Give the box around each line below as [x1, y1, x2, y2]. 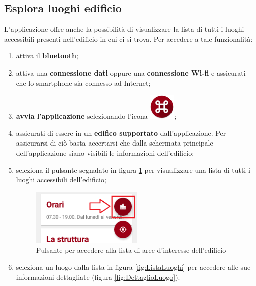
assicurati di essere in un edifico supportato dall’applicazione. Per [16, 127, 226, 138]
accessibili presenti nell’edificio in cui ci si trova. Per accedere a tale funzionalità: [4, 33, 253, 44]
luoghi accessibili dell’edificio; [16, 174, 106, 185]
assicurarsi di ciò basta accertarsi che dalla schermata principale [16, 137, 213, 148]
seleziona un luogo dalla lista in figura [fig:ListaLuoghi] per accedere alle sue [16, 262, 251, 272]
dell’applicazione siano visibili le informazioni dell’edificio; [16, 147, 194, 158]
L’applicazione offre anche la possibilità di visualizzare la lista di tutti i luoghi [4, 24, 244, 34]
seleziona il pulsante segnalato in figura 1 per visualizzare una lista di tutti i [16, 164, 250, 175]
